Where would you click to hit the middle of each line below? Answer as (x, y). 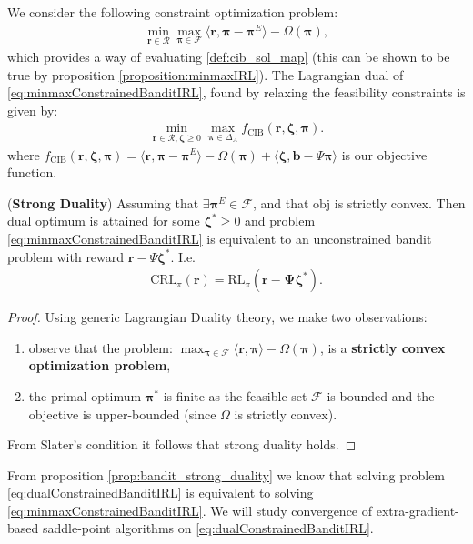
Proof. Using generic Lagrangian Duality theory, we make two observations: (217, 317)
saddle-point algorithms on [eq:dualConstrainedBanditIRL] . (208, 528)
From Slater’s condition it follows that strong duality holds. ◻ (182, 444)
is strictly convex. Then (400, 202)
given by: (33, 110)
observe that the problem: (101, 347)
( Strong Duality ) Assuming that (103, 202)
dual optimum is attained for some (104, 221)
